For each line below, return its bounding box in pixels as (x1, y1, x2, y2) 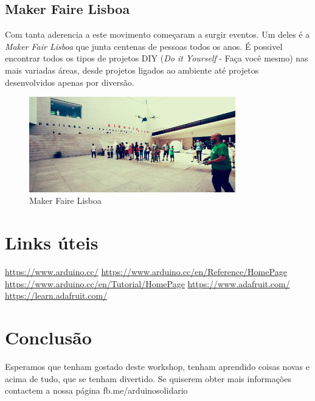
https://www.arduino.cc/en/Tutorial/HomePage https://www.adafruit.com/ (5, 277, 290, 290)
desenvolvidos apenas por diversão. (5, 75, 134, 88)
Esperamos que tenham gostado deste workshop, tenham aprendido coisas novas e (5, 360, 310, 372)
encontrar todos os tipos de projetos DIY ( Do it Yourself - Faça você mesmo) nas (5, 52, 308, 65)
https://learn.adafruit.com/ (5, 289, 108, 302)
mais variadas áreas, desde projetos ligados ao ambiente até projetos (5, 63, 259, 76)
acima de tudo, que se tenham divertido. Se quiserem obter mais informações (5, 372, 291, 385)
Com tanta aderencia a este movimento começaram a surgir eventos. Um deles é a (5, 28, 310, 41)
